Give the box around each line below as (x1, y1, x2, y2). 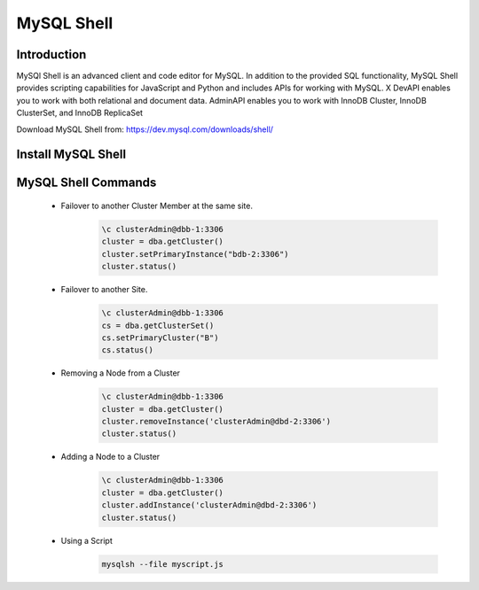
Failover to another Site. (60, 284, 148, 295)
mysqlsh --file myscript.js (101, 559, 224, 569)
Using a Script (60, 535, 113, 546)
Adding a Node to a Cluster (60, 452, 161, 462)
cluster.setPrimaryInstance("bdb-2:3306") (101, 249, 289, 259)
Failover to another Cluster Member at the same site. (60, 200, 253, 212)
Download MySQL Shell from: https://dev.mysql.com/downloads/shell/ (16, 124, 274, 135)
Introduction (16, 47, 87, 62)
